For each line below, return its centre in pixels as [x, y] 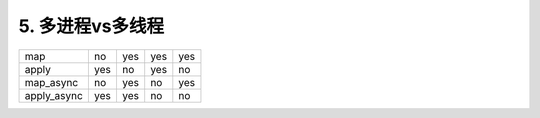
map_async [51, 82]
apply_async [54, 95]
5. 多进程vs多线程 [91, 26]
